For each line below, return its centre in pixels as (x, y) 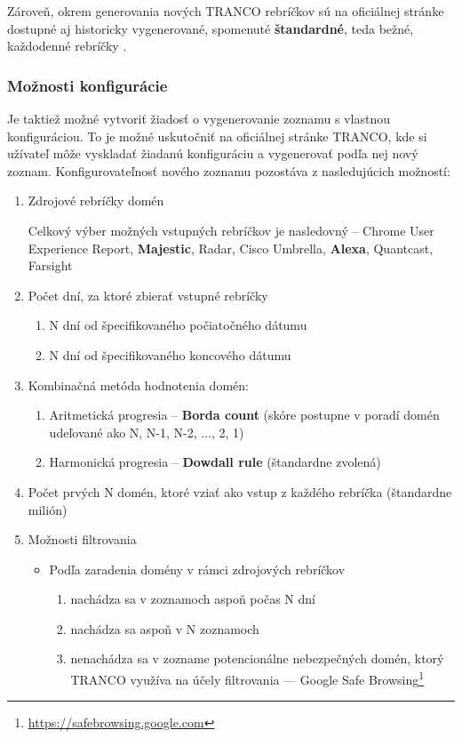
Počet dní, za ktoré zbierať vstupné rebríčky (148, 295)
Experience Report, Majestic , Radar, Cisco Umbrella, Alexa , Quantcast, (231, 248)
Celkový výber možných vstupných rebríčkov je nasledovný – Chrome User (231, 230)
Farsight (50, 265)
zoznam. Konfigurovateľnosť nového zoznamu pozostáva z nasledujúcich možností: (229, 170)
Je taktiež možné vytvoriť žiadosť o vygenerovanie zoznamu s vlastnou (199, 118)
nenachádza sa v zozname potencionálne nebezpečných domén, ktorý (257, 658)
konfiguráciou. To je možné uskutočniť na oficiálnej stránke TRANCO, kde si (217, 136)
